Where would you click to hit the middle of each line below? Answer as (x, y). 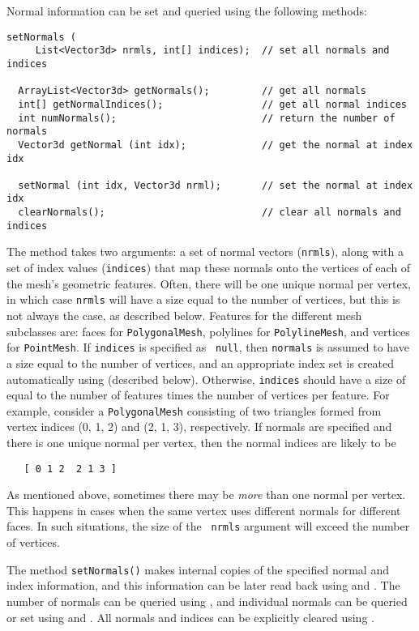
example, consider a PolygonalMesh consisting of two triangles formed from (194, 410)
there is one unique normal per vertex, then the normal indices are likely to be (201, 442)
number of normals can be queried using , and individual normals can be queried (207, 601)
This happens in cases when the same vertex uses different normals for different (204, 510)
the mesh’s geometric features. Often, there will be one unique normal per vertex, (209, 283)
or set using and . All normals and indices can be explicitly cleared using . (190, 617)
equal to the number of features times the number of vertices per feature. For (198, 395)
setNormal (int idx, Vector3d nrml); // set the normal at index (216, 185)
